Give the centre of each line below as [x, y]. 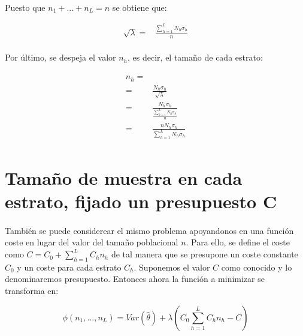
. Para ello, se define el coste [238, 242]
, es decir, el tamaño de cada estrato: [195, 57]
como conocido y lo [257, 267]
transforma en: [32, 291]
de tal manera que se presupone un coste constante [204, 254]
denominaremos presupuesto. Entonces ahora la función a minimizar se [135, 279]
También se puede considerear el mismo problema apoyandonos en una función [149, 230]
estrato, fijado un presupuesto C [141, 201]
